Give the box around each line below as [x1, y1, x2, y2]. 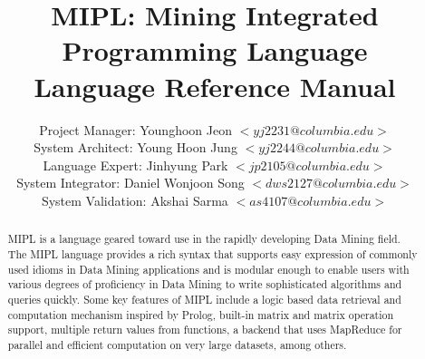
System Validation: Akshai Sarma [41, 190, 228, 209]
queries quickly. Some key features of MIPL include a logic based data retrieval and [7, 291, 401, 306]
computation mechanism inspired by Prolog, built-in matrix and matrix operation [7, 306, 394, 322]
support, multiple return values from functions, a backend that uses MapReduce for [7, 322, 402, 337]
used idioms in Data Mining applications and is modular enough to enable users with [7, 261, 410, 277]
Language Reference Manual [34, 67, 396, 104]
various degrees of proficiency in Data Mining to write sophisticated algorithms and [7, 277, 402, 292]
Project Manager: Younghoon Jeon [39, 120, 232, 139]
